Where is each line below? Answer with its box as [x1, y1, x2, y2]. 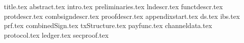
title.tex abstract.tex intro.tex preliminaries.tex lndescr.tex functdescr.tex [4, 1, 223, 11]
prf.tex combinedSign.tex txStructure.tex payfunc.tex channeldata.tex [4, 20, 212, 30]
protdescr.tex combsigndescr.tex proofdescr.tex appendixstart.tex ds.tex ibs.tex [4, 11, 240, 21]
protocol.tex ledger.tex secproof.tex [4, 29, 109, 40]
